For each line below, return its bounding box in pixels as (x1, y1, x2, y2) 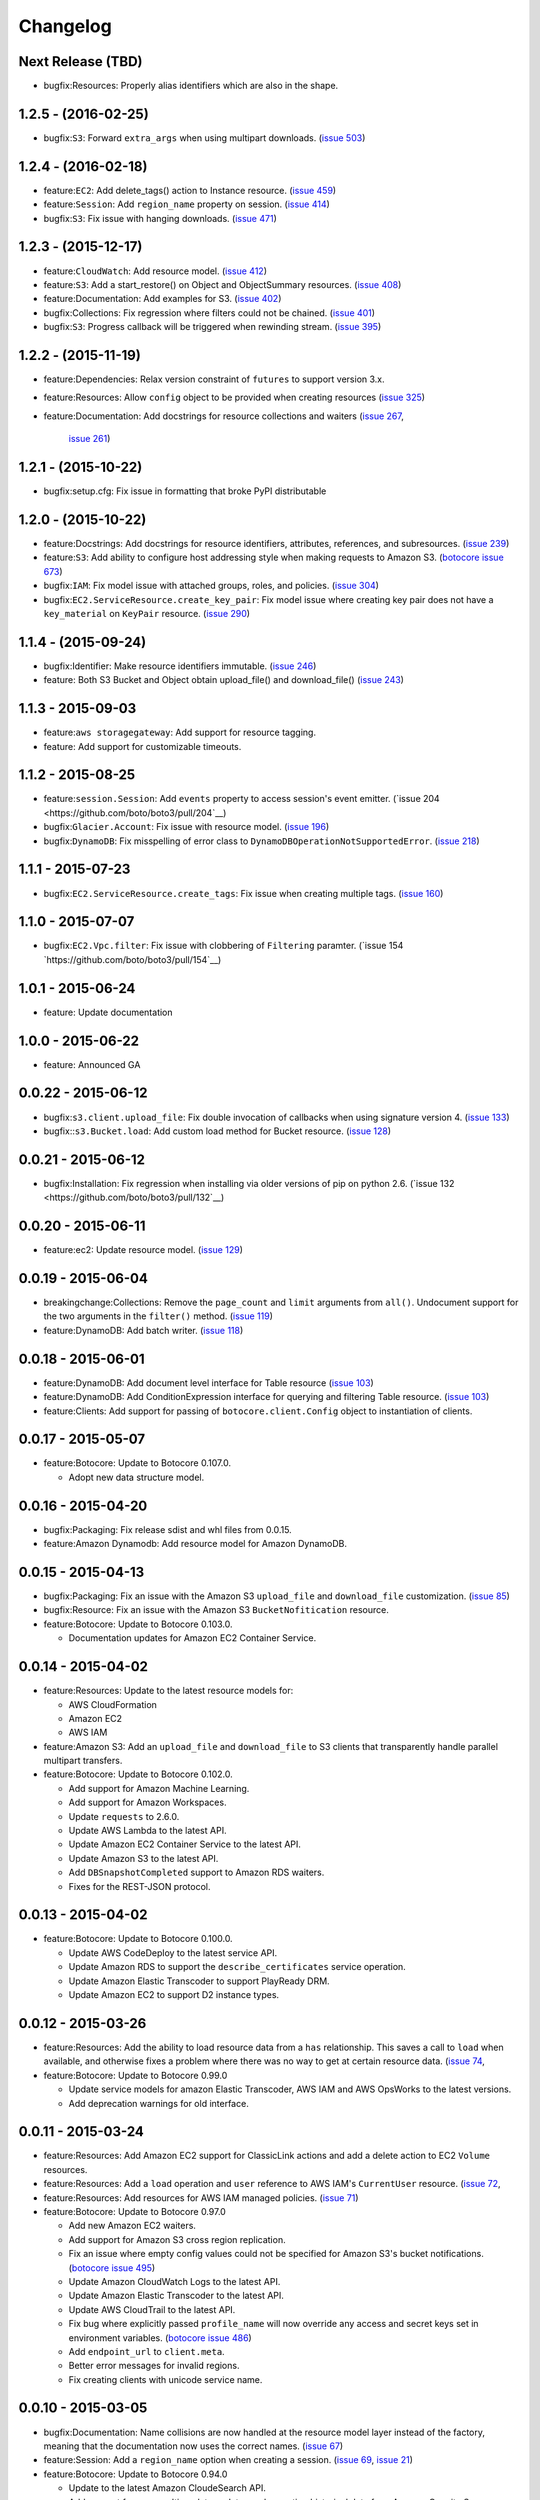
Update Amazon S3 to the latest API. (68, 1852, 219, 1864)
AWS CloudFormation (68, 1698, 157, 1710)
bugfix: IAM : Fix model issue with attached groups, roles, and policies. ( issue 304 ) (43, 580, 380, 592)
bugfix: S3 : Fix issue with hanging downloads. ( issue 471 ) (43, 212, 277, 224)
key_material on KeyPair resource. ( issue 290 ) (43, 607, 250, 619)
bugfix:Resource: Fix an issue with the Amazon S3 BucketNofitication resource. (43, 1604, 389, 1616)
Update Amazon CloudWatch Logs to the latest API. (68, 2275, 281, 2287)
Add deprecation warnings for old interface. (68, 2097, 249, 2109)
